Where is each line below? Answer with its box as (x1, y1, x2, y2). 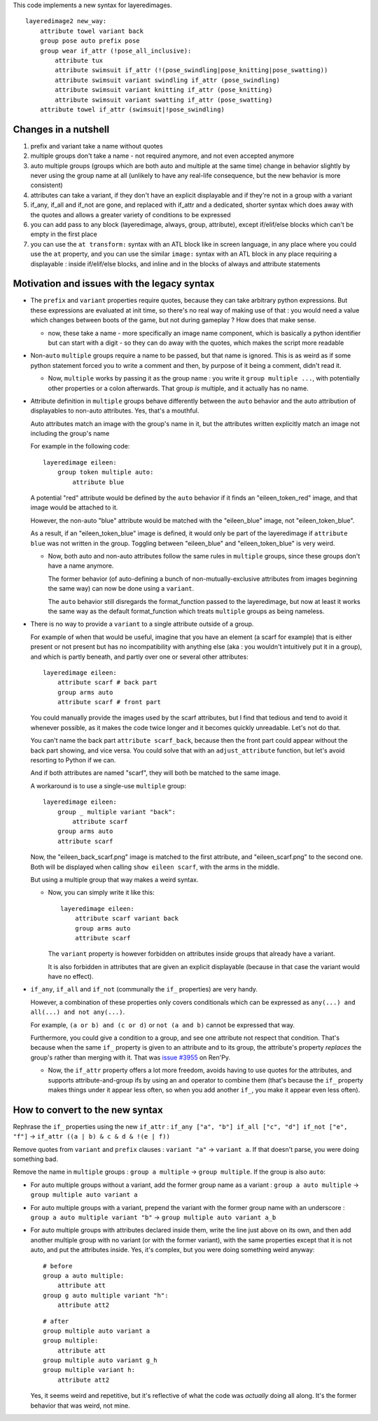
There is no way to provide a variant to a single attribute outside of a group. (30, 620, 254, 629)
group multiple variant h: (43, 1366, 136, 1374)
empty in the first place (30, 230, 97, 238)
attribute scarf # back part (57, 678, 157, 687)
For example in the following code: (30, 442, 130, 451)
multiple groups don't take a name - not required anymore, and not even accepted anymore (30, 151, 294, 160)
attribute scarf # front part (57, 698, 161, 706)
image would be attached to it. (30, 503, 118, 512)
